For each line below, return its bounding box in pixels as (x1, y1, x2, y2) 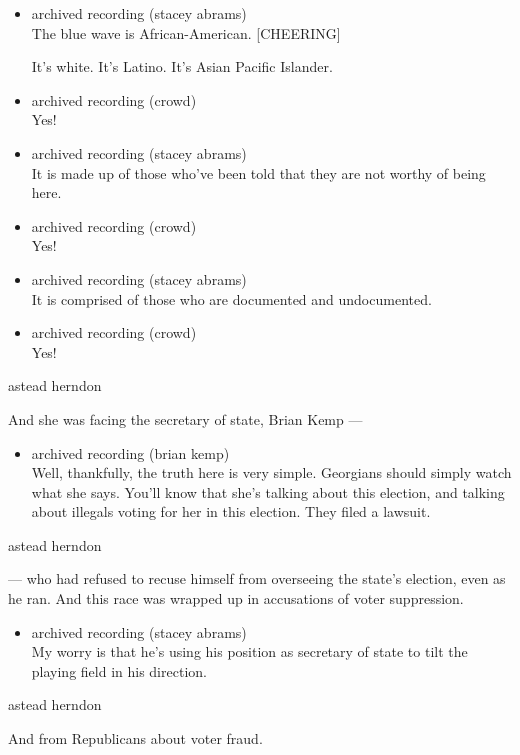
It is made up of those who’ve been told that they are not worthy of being (31, 162, 486, 183)
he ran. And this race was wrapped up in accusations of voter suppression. (8, 588, 464, 609)
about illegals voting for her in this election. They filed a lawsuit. (31, 501, 431, 522)
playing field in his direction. (31, 660, 207, 681)
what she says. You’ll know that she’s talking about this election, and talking (31, 481, 505, 502)
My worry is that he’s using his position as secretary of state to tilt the (31, 641, 468, 662)
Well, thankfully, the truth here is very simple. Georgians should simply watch (31, 462, 512, 483)
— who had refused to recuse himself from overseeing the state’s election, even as (8, 568, 506, 589)
